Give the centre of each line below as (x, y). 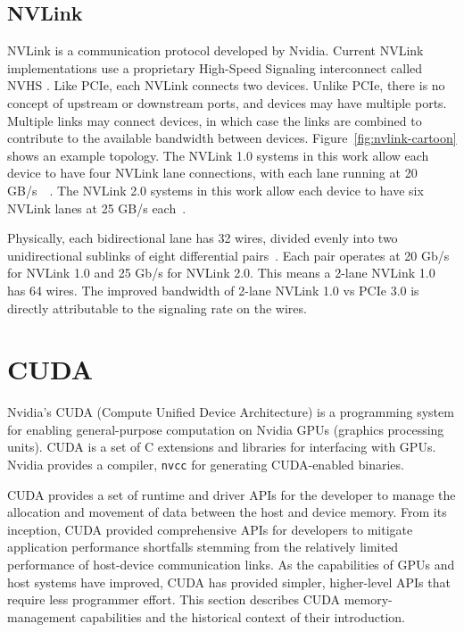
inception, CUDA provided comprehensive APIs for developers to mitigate (210, 529)
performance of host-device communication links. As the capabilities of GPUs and (231, 565)
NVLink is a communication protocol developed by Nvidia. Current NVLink (215, 50)
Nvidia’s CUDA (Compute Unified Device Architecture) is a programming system (231, 412)
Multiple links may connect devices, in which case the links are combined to (215, 120)
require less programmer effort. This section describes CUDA (174, 599)
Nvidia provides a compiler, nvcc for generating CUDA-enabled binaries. (206, 465)
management (42, 616)
